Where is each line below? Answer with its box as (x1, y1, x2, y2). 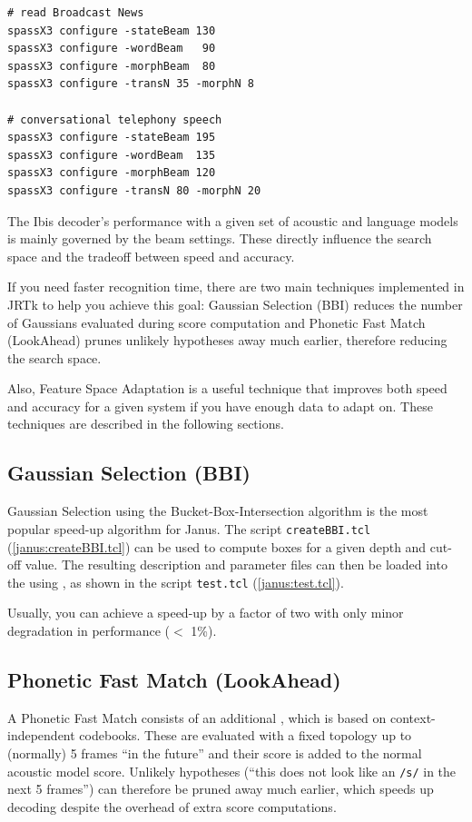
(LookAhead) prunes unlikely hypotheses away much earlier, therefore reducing (7, 331, 447, 350)
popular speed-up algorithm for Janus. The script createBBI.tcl (7, 519, 371, 538)
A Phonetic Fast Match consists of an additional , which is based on (7, 708, 387, 727)
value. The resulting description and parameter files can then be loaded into (25, 555, 447, 574)
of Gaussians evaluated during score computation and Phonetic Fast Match (7, 312, 426, 332)
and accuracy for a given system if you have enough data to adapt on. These (7, 396, 433, 415)
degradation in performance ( (7, 620, 171, 639)
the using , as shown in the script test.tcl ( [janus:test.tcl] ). (7, 572, 344, 591)
